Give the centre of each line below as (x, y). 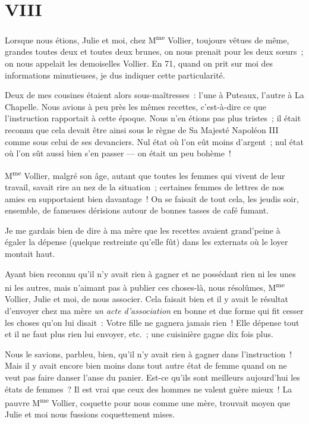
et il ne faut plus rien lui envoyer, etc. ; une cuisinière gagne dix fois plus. (139, 334)
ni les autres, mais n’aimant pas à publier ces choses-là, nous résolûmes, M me (145, 286)
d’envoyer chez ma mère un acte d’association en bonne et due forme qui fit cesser (154, 310)
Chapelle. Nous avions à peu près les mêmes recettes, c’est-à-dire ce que (135, 106)
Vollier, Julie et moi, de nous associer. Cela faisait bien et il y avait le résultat (147, 299)
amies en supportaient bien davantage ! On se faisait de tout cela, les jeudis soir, (152, 198)
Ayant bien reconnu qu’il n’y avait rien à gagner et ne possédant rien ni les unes (150, 273)
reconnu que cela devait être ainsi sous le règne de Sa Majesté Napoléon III (142, 129)
